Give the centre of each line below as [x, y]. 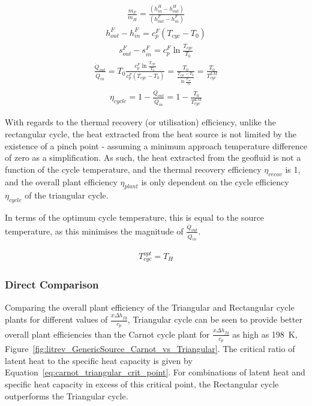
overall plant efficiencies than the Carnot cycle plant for [107, 334]
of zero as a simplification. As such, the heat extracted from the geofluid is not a [153, 157]
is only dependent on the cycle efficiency [215, 181]
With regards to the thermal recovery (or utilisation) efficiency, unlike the [140, 122]
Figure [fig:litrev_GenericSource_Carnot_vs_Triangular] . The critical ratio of [150, 349]
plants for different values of [56, 319]
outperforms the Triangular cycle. [67, 396]
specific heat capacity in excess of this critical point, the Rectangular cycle [142, 384]
